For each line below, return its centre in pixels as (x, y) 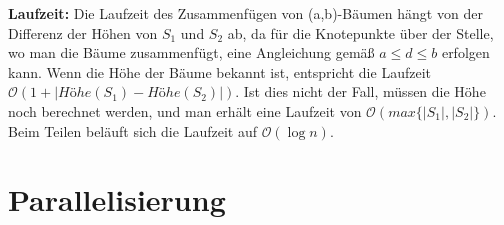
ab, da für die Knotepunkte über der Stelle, (360, 32)
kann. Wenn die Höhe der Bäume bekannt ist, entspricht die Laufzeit (219, 71)
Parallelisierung (117, 199)
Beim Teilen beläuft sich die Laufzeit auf (132, 130)
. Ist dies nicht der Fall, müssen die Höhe (360, 91)
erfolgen (465, 52)
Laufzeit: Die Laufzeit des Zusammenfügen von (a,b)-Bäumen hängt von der (245, 13)
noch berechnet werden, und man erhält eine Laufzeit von (185, 110)
